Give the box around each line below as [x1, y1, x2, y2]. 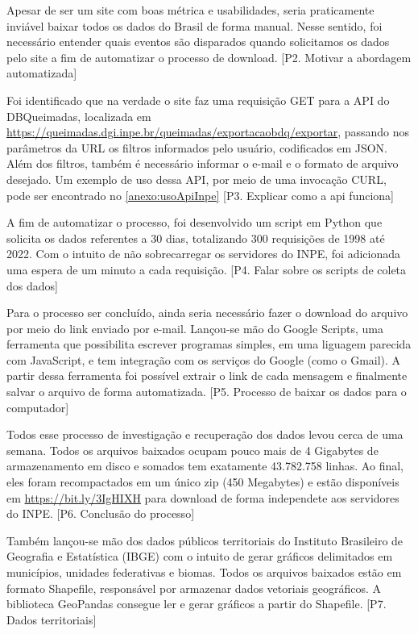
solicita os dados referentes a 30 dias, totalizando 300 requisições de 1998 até [6, 229, 385, 246]
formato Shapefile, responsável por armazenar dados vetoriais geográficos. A [6, 579, 381, 596]
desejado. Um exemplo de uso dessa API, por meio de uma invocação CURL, [6, 170, 387, 187]
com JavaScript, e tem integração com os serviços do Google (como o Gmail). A [6, 351, 401, 368]
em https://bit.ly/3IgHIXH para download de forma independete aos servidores [6, 489, 399, 506]
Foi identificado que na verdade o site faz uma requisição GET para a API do [6, 91, 390, 108]
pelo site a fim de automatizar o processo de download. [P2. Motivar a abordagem [6, 48, 412, 65]
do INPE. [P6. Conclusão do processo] [6, 505, 195, 522]
